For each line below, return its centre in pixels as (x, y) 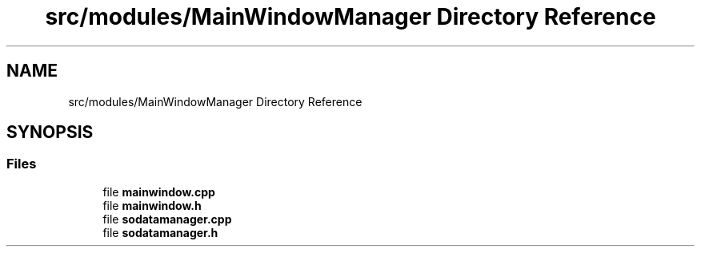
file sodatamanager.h (160, 232)
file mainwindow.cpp (159, 192)
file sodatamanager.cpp (167, 219)
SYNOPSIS (50, 132)
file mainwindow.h (152, 205)
